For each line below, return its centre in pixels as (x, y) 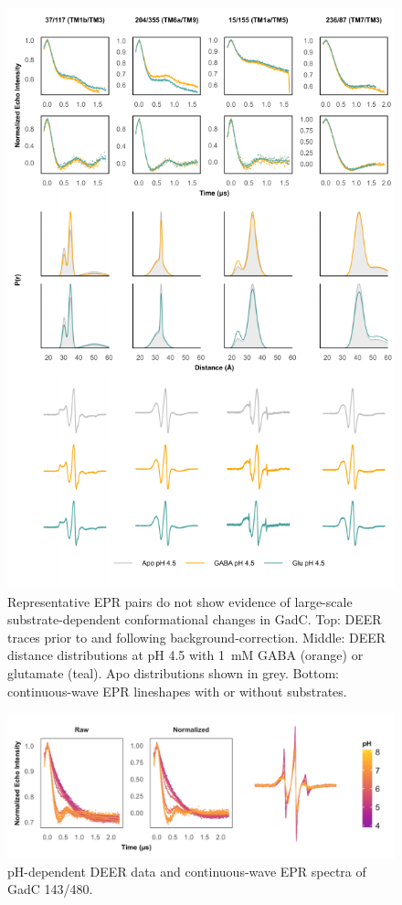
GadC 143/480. (50, 889)
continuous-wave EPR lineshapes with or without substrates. (177, 691)
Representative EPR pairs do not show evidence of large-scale (180, 601)
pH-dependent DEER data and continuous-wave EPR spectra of (187, 871)
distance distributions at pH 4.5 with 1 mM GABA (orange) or (185, 655)
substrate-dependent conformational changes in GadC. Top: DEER (195, 619)
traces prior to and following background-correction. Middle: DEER (197, 637)
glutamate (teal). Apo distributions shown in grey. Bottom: (173, 672)
